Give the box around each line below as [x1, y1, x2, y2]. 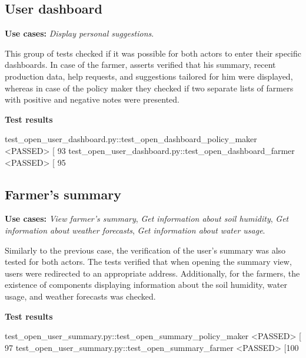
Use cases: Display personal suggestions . [5, 27, 154, 40]
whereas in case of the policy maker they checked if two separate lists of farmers [5, 81, 294, 94]
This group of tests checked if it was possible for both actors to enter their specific [5, 47, 301, 59]
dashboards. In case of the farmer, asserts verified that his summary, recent [5, 58, 276, 71]
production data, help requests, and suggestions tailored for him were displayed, [5, 70, 293, 82]
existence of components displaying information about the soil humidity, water [5, 278, 287, 291]
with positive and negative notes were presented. [5, 93, 180, 106]
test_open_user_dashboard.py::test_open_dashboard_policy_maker [5, 133, 257, 145]
